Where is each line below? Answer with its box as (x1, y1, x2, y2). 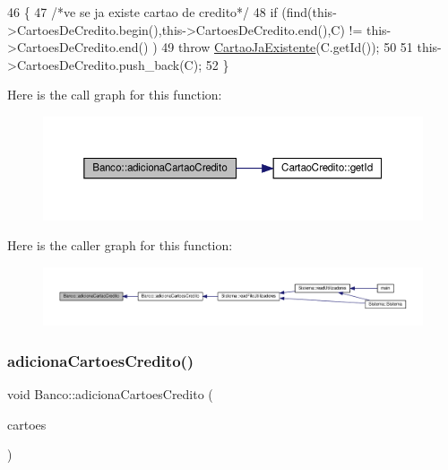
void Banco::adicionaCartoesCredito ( (7, 384, 213, 403)
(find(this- (281, 3, 337, 21)
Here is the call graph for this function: (7, 85, 222, 104)
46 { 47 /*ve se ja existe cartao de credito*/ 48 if (7, 3, 278, 21)
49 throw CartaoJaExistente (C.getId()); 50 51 (161, 38, 413, 57)
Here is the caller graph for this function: (7, 236, 233, 255)
